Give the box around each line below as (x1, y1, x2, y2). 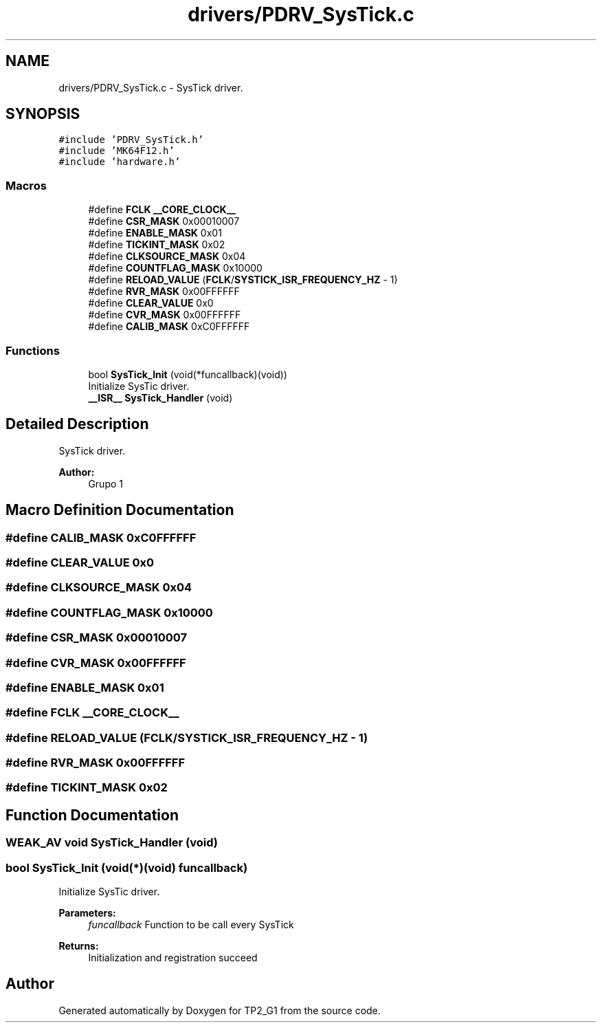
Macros (5, 178, 47, 193)
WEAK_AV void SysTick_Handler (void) (5, 835, 219, 850)
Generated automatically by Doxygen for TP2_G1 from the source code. (58, 1004, 381, 1016)
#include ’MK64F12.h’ (58, 145, 175, 157)
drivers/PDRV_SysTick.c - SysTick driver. (58, 81, 243, 94)
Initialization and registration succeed (88, 951, 258, 963)
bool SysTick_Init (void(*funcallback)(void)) (88, 368, 287, 380)
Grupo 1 (88, 477, 123, 490)
